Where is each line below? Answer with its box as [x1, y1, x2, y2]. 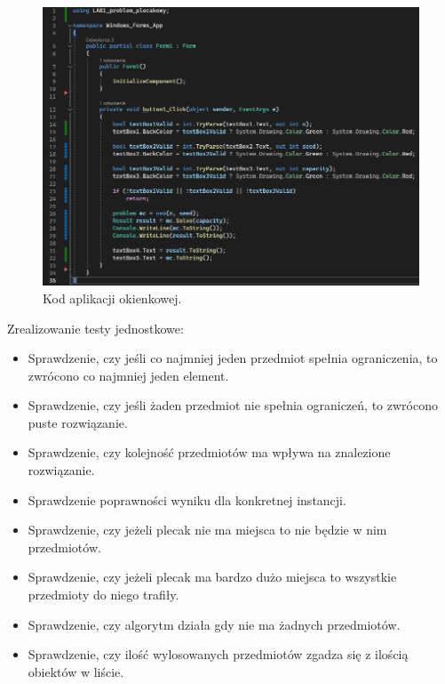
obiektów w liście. [28, 662, 124, 680]
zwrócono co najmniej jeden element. [28, 366, 229, 384]
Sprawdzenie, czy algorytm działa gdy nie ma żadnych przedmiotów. [28, 615, 401, 633]
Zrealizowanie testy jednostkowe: [7, 318, 184, 337]
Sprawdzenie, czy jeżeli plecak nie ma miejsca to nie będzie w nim [28, 520, 387, 539]
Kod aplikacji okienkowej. [43, 288, 182, 307]
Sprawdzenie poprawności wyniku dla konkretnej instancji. [28, 490, 346, 509]
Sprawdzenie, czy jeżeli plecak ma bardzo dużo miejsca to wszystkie [28, 567, 397, 586]
